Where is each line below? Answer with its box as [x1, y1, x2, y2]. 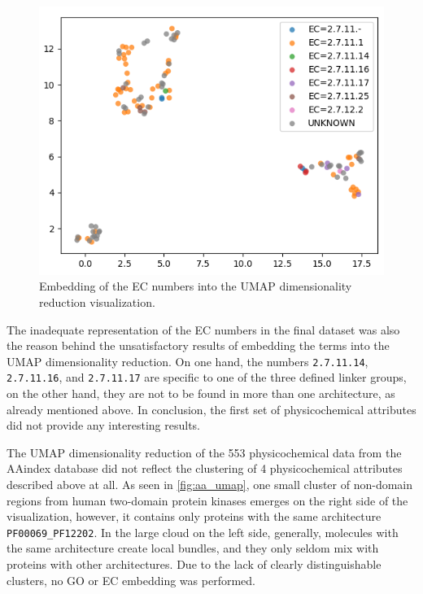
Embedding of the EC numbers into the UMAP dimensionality [39, 277, 352, 295]
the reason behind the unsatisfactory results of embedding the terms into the [7, 337, 390, 354]
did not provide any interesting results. [7, 417, 200, 434]
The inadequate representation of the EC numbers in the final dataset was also [7, 321, 400, 338]
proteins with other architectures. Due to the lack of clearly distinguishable [7, 556, 382, 573]
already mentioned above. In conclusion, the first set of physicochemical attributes [7, 400, 416, 417]
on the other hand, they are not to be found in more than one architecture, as [7, 385, 395, 402]
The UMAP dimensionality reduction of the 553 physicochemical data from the [7, 443, 402, 461]
